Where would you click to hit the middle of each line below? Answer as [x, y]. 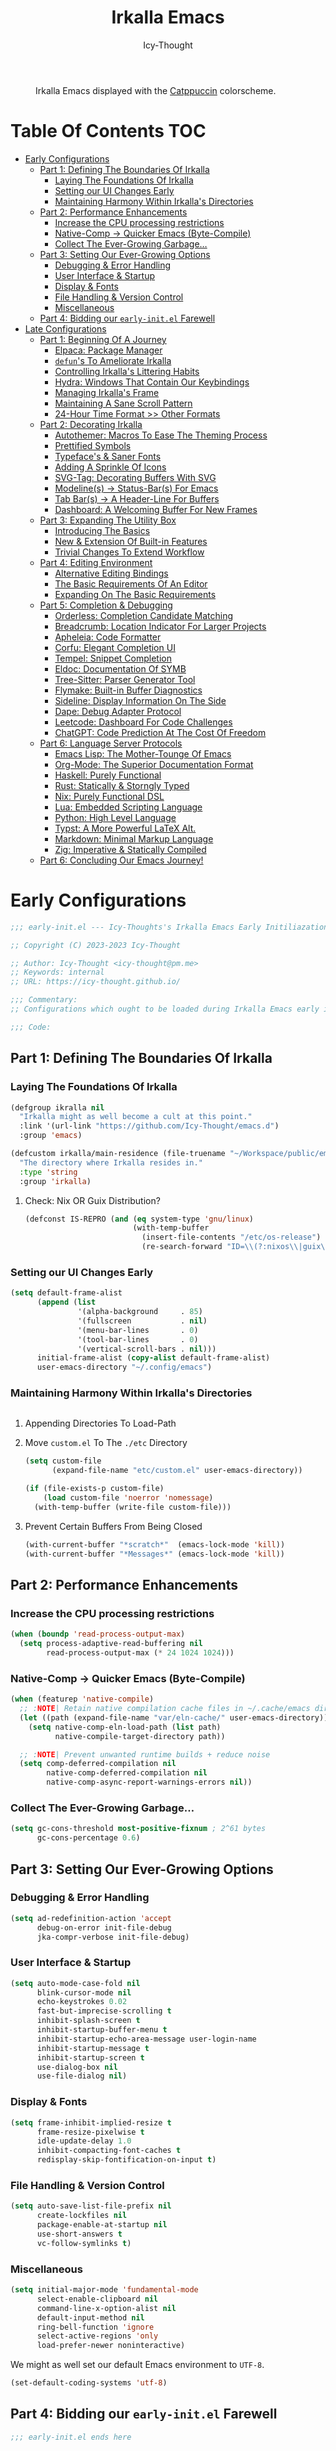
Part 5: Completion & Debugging [106, 605]
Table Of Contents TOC [108, 131]
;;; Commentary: [44, 1000]
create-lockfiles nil [82, 2216]
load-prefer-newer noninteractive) [111, 2346]
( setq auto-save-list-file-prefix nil [91, 2206]
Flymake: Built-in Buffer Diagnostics [128, 690]
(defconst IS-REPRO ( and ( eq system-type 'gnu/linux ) [139, 1219]
